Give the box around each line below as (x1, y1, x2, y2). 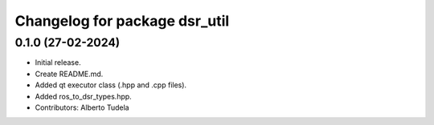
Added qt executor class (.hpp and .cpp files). (35, 80, 187, 90)
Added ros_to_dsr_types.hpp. (35, 91, 132, 101)
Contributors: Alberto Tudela (35, 103, 129, 112)
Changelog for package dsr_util (14, 12, 230, 30)
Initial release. (35, 58, 81, 67)
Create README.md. (35, 69, 104, 79)
